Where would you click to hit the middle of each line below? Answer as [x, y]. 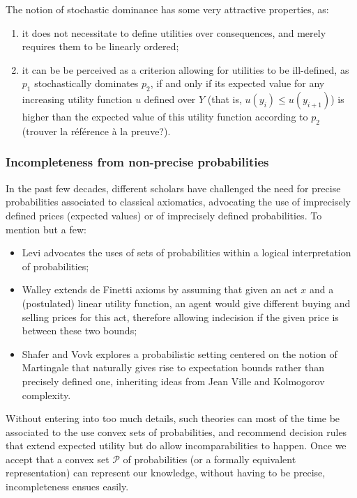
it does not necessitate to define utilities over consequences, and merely [174, 32]
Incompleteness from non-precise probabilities [137, 162]
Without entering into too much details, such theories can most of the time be [173, 418]
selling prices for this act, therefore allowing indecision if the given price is [180, 317]
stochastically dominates [86, 83]
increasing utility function [77, 99]
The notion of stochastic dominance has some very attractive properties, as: [167, 9]
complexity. [46, 395]
